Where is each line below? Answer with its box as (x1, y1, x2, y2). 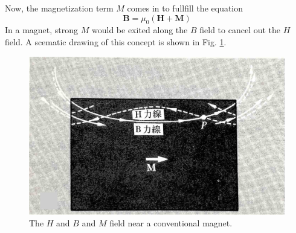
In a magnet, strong (5, 24, 79, 36)
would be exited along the (91, 24, 188, 36)
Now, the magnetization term (5, 2, 114, 14)
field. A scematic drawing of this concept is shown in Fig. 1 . (5, 35, 227, 48)
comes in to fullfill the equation (127, 2, 243, 14)
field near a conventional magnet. (109, 217, 233, 229)
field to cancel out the (199, 24, 281, 36)
